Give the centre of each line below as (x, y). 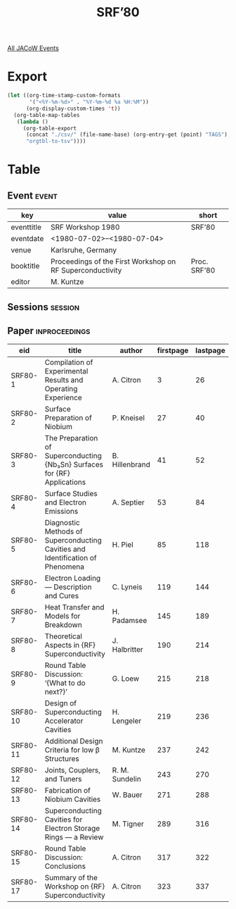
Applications (65, 482)
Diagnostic (63, 523)
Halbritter (128, 650)
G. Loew (126, 679)
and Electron (65, 502)
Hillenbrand (131, 464)
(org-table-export (50, 128)
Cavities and (65, 549)
